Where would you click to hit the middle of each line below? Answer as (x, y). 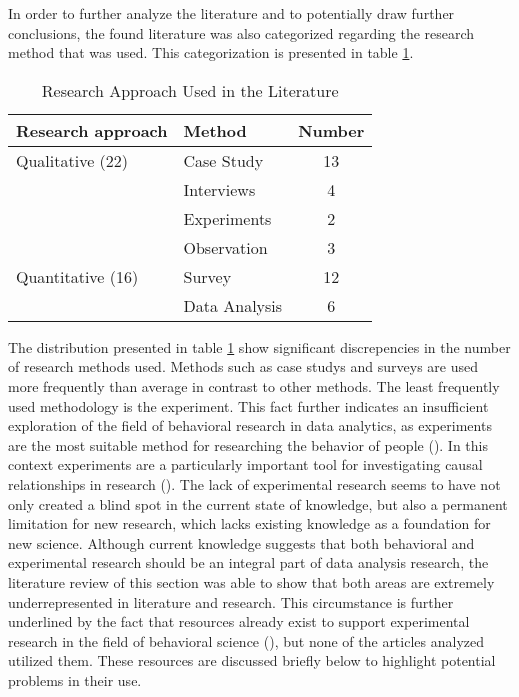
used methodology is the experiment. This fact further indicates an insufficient (248, 405)
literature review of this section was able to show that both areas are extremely (251, 581)
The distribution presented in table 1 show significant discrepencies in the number (259, 346)
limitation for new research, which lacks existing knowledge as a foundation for (249, 523)
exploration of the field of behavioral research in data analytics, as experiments (250, 425)
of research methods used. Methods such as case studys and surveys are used (243, 366)
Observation (225, 247)
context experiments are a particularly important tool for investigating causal (245, 464)
